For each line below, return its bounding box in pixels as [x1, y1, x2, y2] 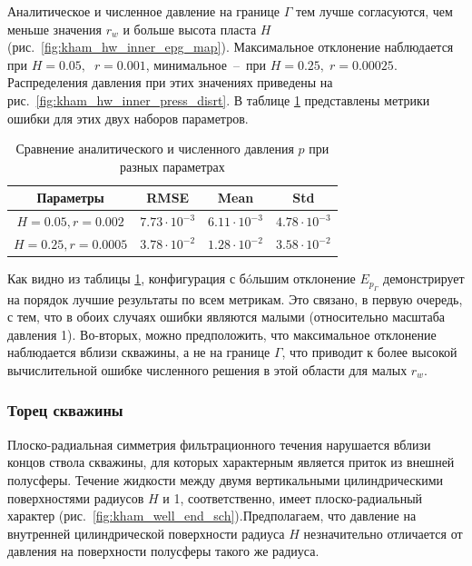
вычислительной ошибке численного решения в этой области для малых [7, 360, 408, 379]
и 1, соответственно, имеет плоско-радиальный [162, 488, 423, 507]
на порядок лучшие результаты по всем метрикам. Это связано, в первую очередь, [7, 289, 463, 308]
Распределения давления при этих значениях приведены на [7, 73, 333, 92]
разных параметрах [119, 156, 225, 175]
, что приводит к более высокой [281, 343, 457, 362]
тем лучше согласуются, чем [295, 2, 453, 20]
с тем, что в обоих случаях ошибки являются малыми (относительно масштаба [7, 307, 445, 326]
